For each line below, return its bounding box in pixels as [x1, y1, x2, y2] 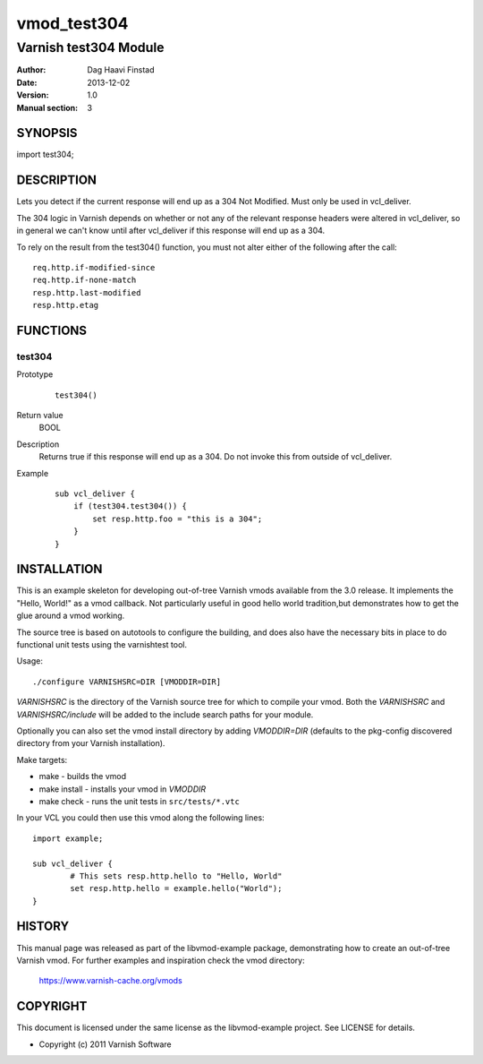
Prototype [16, 369, 54, 380]
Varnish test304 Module [16, 39, 165, 56]
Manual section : [16, 102, 79, 113]
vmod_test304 [16, 13, 129, 33]
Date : [16, 77, 38, 88]
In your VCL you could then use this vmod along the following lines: [16, 812, 265, 823]
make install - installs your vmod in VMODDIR [38, 784, 207, 794]
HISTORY [16, 919, 70, 934]
